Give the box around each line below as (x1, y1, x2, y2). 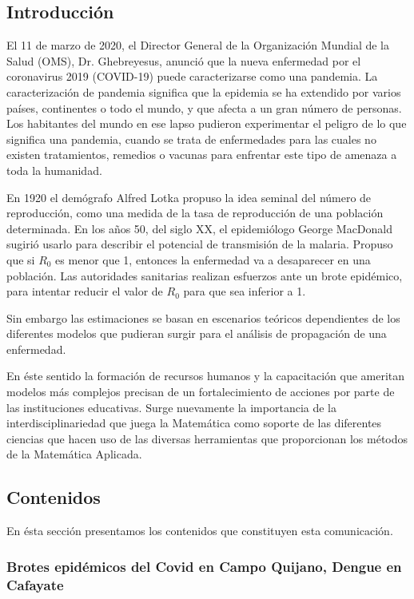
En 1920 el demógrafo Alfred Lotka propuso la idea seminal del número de (6, 188, 372, 205)
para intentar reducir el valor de (6, 283, 163, 299)
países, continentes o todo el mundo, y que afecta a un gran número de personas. (6, 99, 402, 116)
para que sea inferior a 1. (183, 283, 306, 299)
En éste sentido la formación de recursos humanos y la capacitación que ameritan (6, 367, 405, 384)
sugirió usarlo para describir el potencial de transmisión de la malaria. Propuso (6, 236, 393, 252)
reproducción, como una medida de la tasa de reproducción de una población (6, 204, 384, 221)
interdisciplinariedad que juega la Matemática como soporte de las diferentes (6, 415, 382, 431)
